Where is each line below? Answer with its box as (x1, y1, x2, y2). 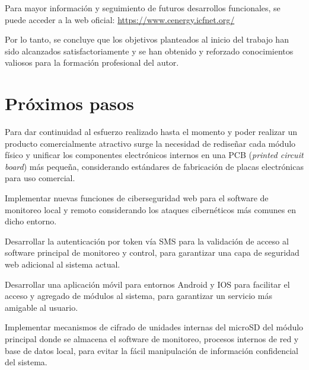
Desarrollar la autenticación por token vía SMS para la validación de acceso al (5, 234, 289, 247)
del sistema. (5, 356, 47, 368)
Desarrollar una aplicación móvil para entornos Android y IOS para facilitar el (5, 278, 290, 290)
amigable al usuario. (5, 301, 78, 313)
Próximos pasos (5, 91, 134, 115)
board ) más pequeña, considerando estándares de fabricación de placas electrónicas (5, 160, 304, 172)
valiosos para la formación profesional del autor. (5, 56, 179, 69)
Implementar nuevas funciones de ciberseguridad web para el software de (5, 192, 269, 204)
